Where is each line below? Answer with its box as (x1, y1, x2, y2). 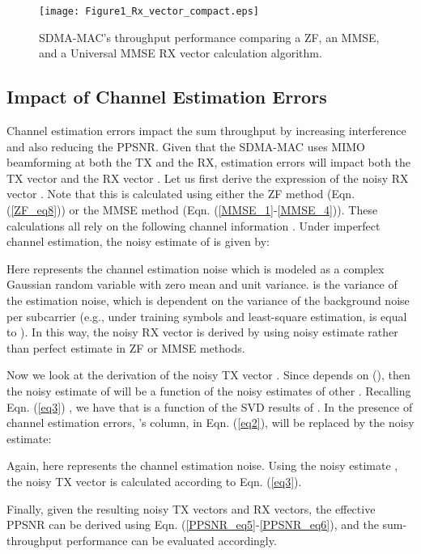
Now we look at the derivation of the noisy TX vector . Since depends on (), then (6, 366, 410, 383)
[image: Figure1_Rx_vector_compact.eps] (39, 6, 260, 17)
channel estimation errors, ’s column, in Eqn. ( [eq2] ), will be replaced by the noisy (6, 414, 415, 431)
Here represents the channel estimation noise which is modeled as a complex (6, 260, 385, 277)
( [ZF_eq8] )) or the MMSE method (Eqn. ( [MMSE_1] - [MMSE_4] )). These (6, 201, 378, 218)
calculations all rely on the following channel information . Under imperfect (6, 217, 381, 234)
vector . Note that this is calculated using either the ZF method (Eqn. (6, 185, 355, 202)
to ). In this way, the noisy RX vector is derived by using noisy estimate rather (6, 324, 398, 340)
